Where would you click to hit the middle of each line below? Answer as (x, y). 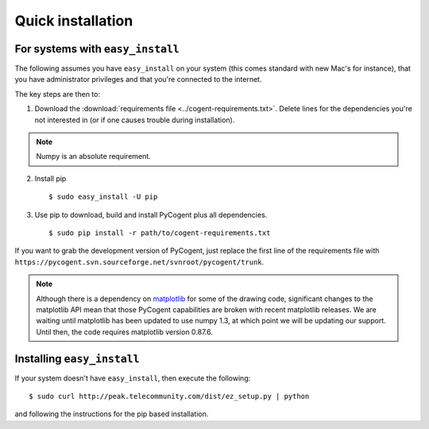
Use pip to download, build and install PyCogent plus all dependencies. (151, 214)
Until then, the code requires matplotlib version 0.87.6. (125, 332)
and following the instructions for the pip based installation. (112, 414)
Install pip (50, 178)
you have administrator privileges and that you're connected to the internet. (138, 79)
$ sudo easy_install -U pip (103, 197)
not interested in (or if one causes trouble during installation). (135, 120)
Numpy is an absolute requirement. (93, 157)
